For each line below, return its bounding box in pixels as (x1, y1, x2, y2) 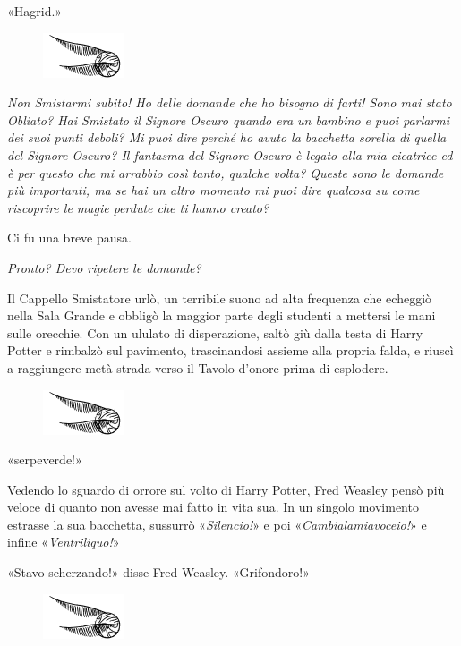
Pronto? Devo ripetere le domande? (7, 258, 201, 276)
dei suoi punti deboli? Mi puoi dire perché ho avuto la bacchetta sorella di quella (7, 128, 447, 147)
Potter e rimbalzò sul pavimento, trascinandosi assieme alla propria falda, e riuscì (7, 341, 454, 360)
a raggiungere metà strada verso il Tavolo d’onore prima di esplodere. (7, 358, 388, 377)
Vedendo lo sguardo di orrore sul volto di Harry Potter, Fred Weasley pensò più (7, 480, 445, 498)
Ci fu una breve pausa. (7, 228, 132, 247)
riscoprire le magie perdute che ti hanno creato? (7, 198, 269, 217)
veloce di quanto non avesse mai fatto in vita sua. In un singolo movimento (7, 497, 419, 516)
